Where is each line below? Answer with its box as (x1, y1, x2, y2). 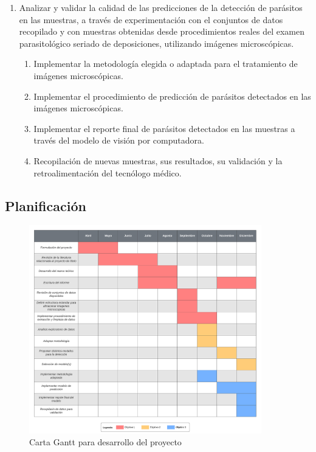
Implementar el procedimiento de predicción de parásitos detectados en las (33, 89, 311, 102)
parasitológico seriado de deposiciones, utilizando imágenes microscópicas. (19, 37, 294, 49)
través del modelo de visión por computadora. (33, 134, 204, 147)
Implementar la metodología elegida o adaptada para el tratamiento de (33, 57, 298, 70)
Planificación (5, 196, 86, 215)
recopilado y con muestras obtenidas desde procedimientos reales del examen (19, 25, 304, 38)
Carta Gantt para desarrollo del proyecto (29, 436, 182, 448)
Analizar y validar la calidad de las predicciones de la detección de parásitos (19, 1, 303, 13)
